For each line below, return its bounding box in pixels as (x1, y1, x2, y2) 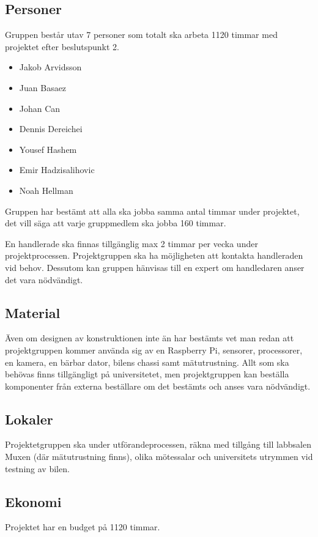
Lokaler (5, 409, 53, 428)
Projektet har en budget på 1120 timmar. (5, 520, 160, 533)
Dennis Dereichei (19, 122, 83, 135)
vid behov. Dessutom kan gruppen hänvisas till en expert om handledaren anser (5, 261, 305, 273)
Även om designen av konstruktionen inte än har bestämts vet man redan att (5, 331, 294, 344)
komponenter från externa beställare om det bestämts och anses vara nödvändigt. (5, 379, 311, 392)
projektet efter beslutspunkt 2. (5, 40, 119, 53)
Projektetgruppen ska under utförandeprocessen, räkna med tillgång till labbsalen (5, 438, 311, 451)
